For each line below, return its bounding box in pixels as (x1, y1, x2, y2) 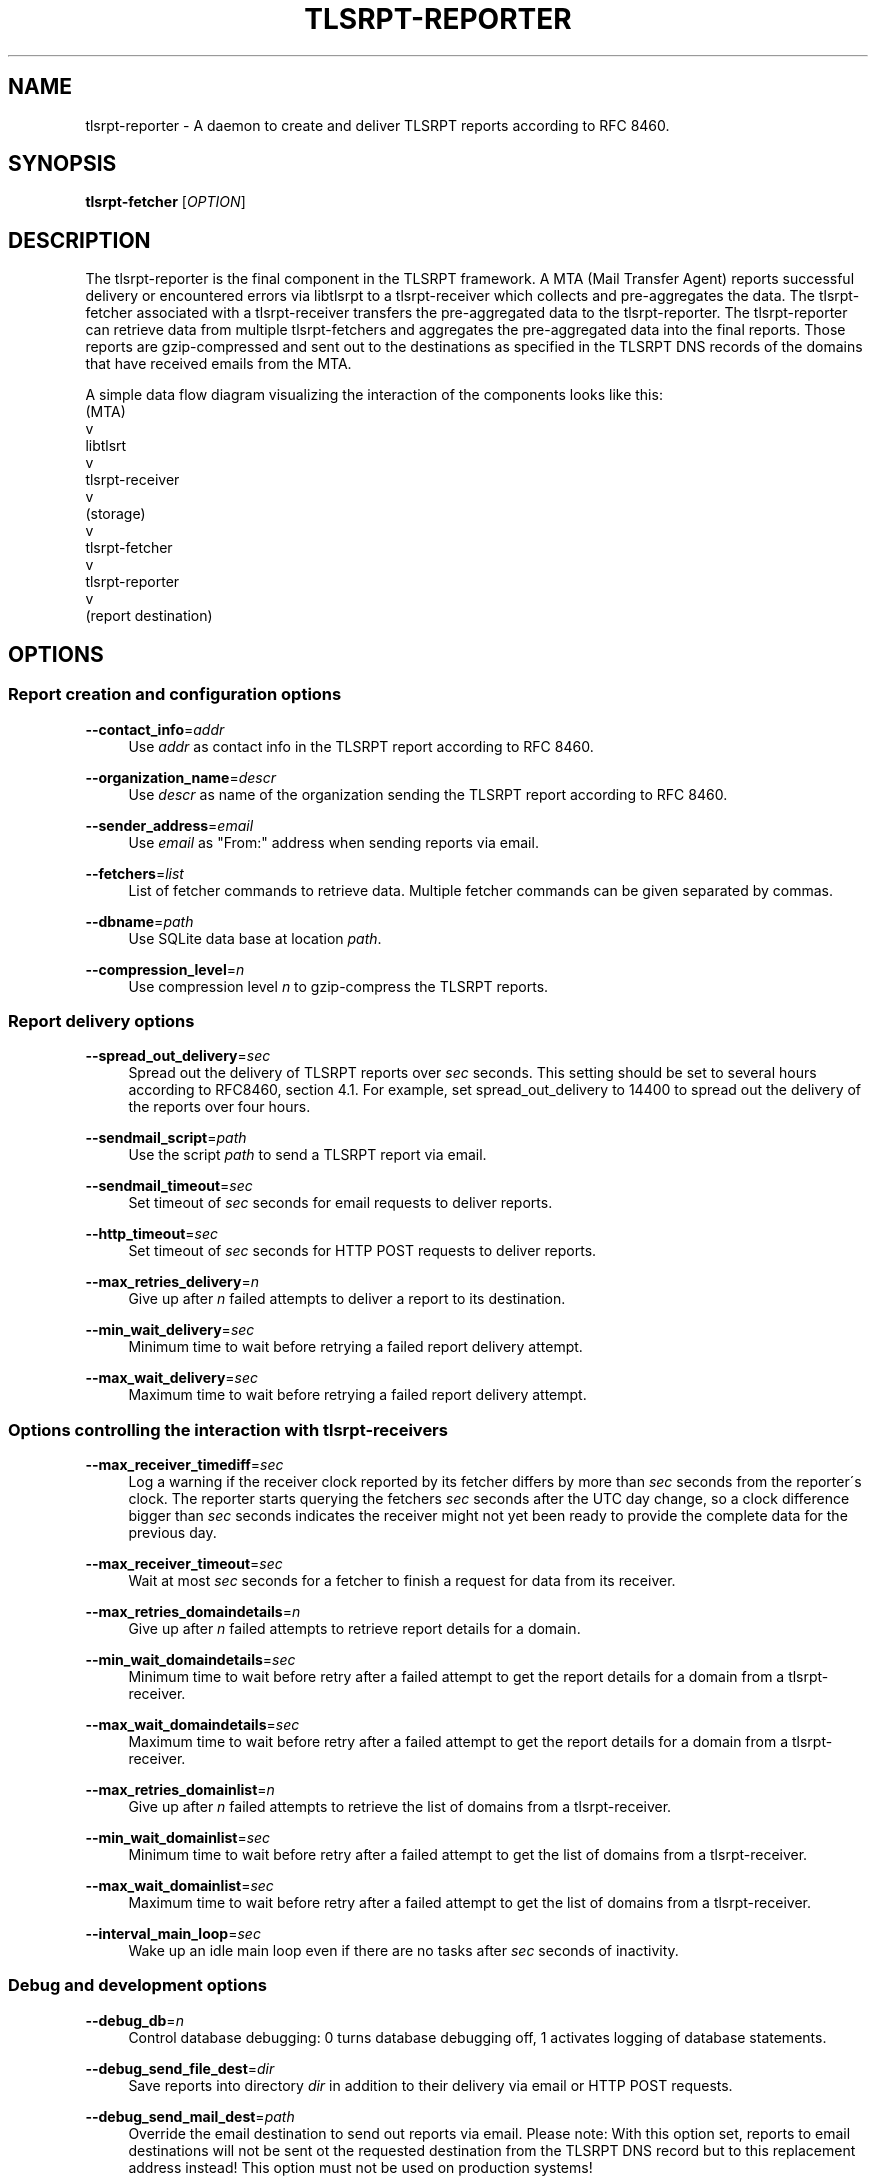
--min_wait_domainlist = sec (85, 1829, 271, 1846)
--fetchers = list (85, 864, 184, 882)
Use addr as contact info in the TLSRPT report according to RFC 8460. (128, 737, 594, 755)
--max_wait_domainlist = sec (85, 1877, 274, 1894)
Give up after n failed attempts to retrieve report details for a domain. (128, 1620, 581, 1637)
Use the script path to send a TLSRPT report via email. (128, 1146, 487, 1164)
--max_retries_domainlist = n (85, 1781, 275, 1798)
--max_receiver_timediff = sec (85, 1456, 284, 1473)
